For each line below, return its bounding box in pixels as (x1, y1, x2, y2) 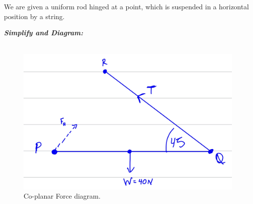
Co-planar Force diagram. (24, 191, 101, 201)
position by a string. (4, 11, 65, 21)
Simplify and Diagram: (4, 27, 84, 38)
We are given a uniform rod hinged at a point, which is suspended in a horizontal (4, 1, 249, 11)
